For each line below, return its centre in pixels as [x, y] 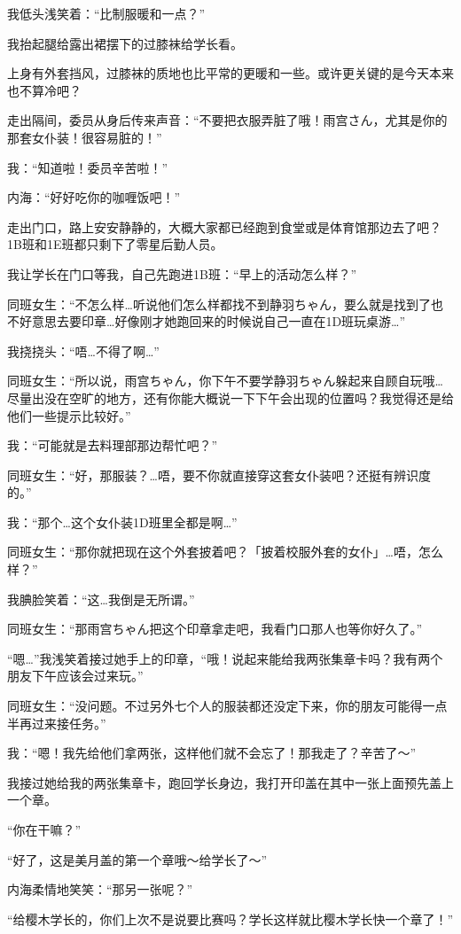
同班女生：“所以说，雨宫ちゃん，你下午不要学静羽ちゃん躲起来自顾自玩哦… [225, 381]
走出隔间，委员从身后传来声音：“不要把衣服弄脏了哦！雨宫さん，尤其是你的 [227, 120]
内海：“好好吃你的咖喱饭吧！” [94, 197]
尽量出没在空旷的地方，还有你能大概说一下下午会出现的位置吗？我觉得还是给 [230, 397]
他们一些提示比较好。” [69, 415]
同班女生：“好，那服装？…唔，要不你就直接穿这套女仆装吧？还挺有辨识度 [219, 475]
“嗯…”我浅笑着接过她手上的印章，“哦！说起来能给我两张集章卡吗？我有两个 [225, 658]
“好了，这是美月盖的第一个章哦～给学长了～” [137, 859]
